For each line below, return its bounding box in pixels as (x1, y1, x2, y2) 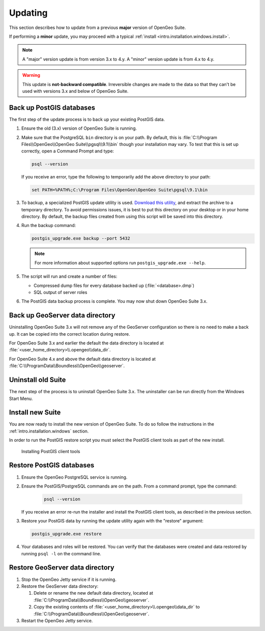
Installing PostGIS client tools (21, 448, 80, 454)
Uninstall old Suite (9, 376, 66, 384)
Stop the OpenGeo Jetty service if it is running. (21, 576, 117, 582)
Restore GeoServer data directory (9, 563, 115, 572)
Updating (9, 7, 48, 18)
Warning (22, 72, 40, 78)
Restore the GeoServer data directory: (21, 583, 99, 589)
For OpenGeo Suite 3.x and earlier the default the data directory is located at (9, 340, 164, 346)
